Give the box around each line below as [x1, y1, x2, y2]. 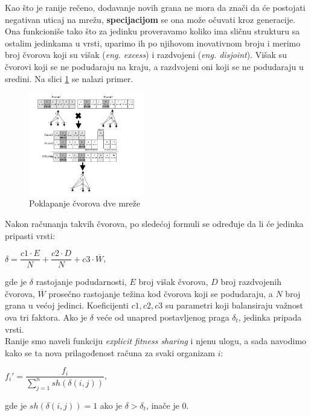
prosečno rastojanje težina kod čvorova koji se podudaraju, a [48, 287, 273, 299]
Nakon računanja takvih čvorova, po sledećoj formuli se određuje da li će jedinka [5, 217, 304, 229]
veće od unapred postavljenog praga [96, 311, 229, 324]
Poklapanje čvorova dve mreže [29, 197, 141, 210]
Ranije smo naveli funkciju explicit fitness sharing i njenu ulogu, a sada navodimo [5, 334, 307, 347]
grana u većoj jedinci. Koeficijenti [5, 299, 129, 312]
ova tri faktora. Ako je [5, 311, 88, 324]
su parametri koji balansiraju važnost [165, 299, 303, 312]
